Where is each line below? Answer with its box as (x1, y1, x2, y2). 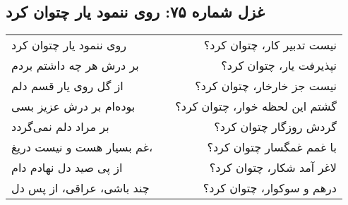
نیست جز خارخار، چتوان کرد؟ (195, 77, 337, 94)
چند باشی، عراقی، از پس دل (11, 180, 150, 197)
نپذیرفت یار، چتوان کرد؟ (221, 57, 337, 74)
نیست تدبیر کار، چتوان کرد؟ (203, 37, 337, 54)
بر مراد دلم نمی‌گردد (11, 118, 109, 135)
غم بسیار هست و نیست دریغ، (11, 139, 153, 156)
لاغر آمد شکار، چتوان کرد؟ (209, 159, 337, 176)
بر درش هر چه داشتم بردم (11, 57, 139, 74)
